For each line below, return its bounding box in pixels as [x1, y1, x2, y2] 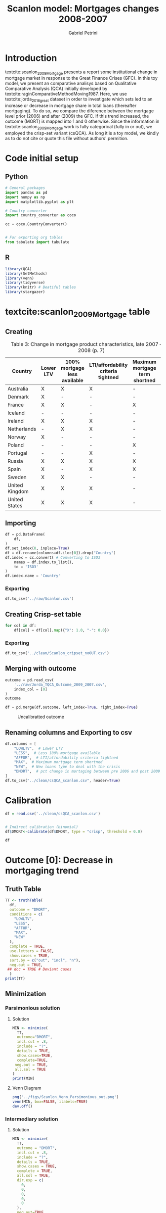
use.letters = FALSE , [9, 948, 54, 953]
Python [5, 172, 28, 181]
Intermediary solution [5, 1116, 58, 1122]
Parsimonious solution [5, 1005, 60, 1012]
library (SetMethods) [5, 271, 48, 276]
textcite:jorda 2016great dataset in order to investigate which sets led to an [5, 96, 153, 103]
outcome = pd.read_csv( [5, 678, 54, 682]
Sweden [7, 474, 27, 481]
